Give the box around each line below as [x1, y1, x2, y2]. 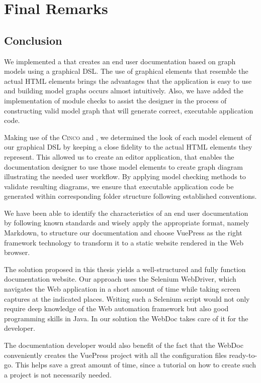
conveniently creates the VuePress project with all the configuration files [4, 349, 227, 360]
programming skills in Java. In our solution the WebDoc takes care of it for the [4, 313, 248, 323]
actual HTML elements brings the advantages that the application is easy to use [4, 75, 252, 86]
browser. [4, 247, 30, 258]
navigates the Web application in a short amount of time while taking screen [4, 284, 240, 294]
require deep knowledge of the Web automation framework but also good [4, 303, 229, 314]
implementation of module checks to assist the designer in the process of [4, 95, 227, 105]
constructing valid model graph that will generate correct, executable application [4, 105, 253, 115]
